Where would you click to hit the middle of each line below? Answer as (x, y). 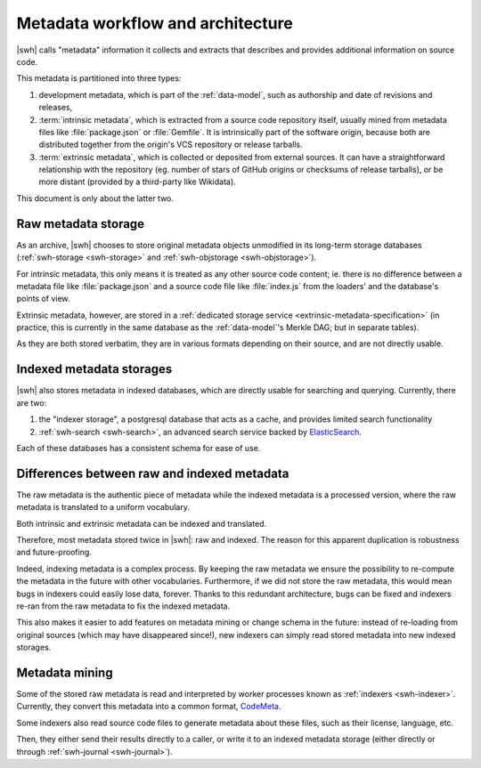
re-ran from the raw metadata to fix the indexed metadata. (123, 606)
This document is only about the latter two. (95, 198)
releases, (56, 108)
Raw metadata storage (81, 224)
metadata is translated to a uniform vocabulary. (103, 507)
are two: (32, 403)
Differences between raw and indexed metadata (153, 473)
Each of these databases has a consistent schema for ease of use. (139, 448)
